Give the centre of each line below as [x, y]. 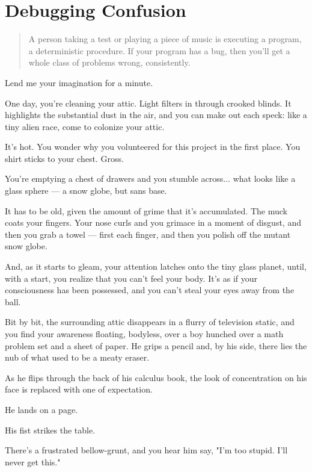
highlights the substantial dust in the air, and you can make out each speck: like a [156, 115]
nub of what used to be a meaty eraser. [77, 357]
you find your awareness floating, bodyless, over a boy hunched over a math [144, 334]
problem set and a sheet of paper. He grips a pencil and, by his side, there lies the [156, 345]
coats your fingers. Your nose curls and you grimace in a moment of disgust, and [153, 222]
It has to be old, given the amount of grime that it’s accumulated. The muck [146, 210]
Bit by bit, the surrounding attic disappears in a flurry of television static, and [150, 322]
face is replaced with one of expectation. [79, 389]
